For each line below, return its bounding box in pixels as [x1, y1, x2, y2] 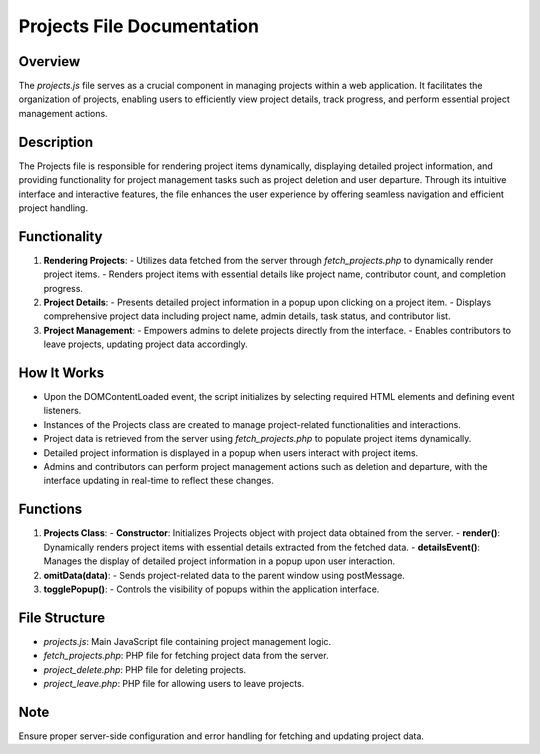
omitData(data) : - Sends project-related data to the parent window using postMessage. [43, 569, 405, 581]
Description [18, 133, 94, 150]
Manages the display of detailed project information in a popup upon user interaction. [43, 555, 396, 567]
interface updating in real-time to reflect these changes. [43, 475, 275, 487]
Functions [18, 501, 83, 518]
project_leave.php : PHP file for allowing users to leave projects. [43, 677, 305, 689]
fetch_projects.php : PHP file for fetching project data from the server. [43, 650, 329, 662]
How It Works [18, 364, 105, 381]
